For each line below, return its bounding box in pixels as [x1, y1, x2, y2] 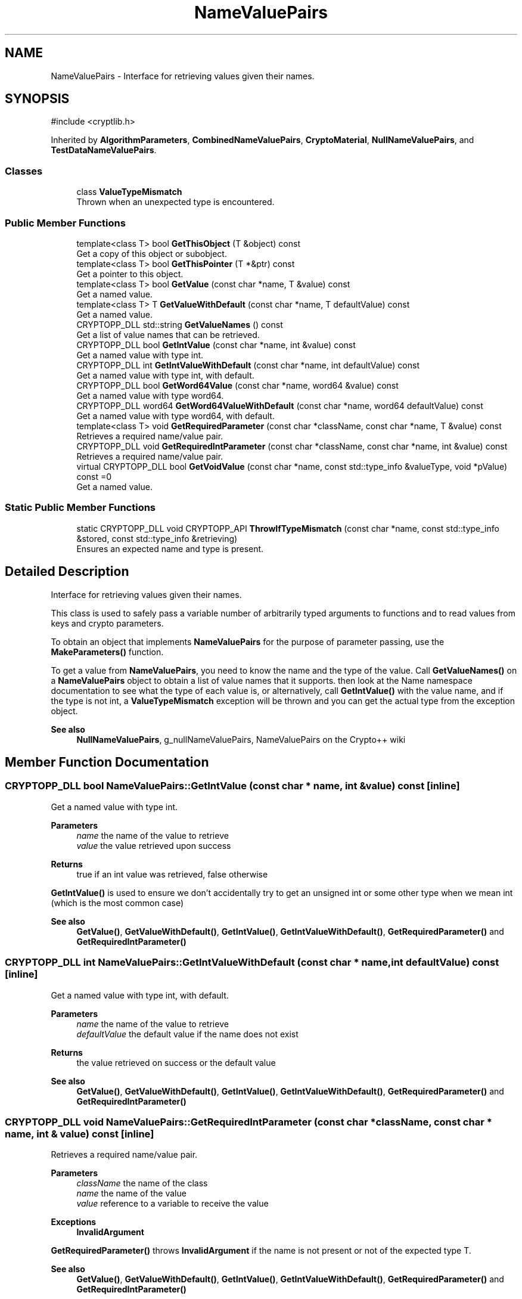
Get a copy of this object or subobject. [76, 248, 227, 259]
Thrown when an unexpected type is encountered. [76, 197, 275, 207]
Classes [5, 165, 43, 177]
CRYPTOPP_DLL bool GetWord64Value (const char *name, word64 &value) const [76, 380, 399, 390]
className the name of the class [76, 1178, 208, 1189]
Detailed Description [5, 564, 129, 579]
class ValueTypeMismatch [76, 187, 182, 197]
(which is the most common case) [51, 897, 184, 908]
